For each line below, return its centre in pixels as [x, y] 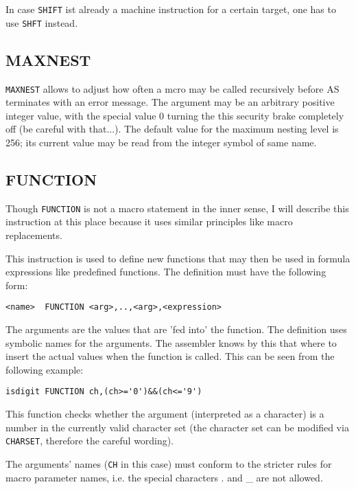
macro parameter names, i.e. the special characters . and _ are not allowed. [164, 477]
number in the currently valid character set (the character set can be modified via [177, 427]
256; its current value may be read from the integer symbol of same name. [161, 142]
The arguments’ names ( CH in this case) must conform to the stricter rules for [169, 463]
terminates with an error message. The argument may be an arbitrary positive [170, 102]
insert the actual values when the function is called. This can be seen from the [170, 356]
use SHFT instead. [42, 22]
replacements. [34, 235]
